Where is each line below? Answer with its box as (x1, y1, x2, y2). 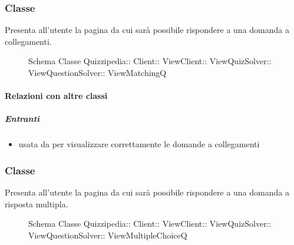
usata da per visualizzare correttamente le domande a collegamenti (18, 138, 260, 150)
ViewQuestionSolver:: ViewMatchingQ (28, 67, 167, 78)
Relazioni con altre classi (5, 90, 108, 102)
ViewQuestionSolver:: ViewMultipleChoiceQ (28, 229, 187, 241)
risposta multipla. (5, 197, 68, 210)
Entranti (5, 112, 40, 125)
